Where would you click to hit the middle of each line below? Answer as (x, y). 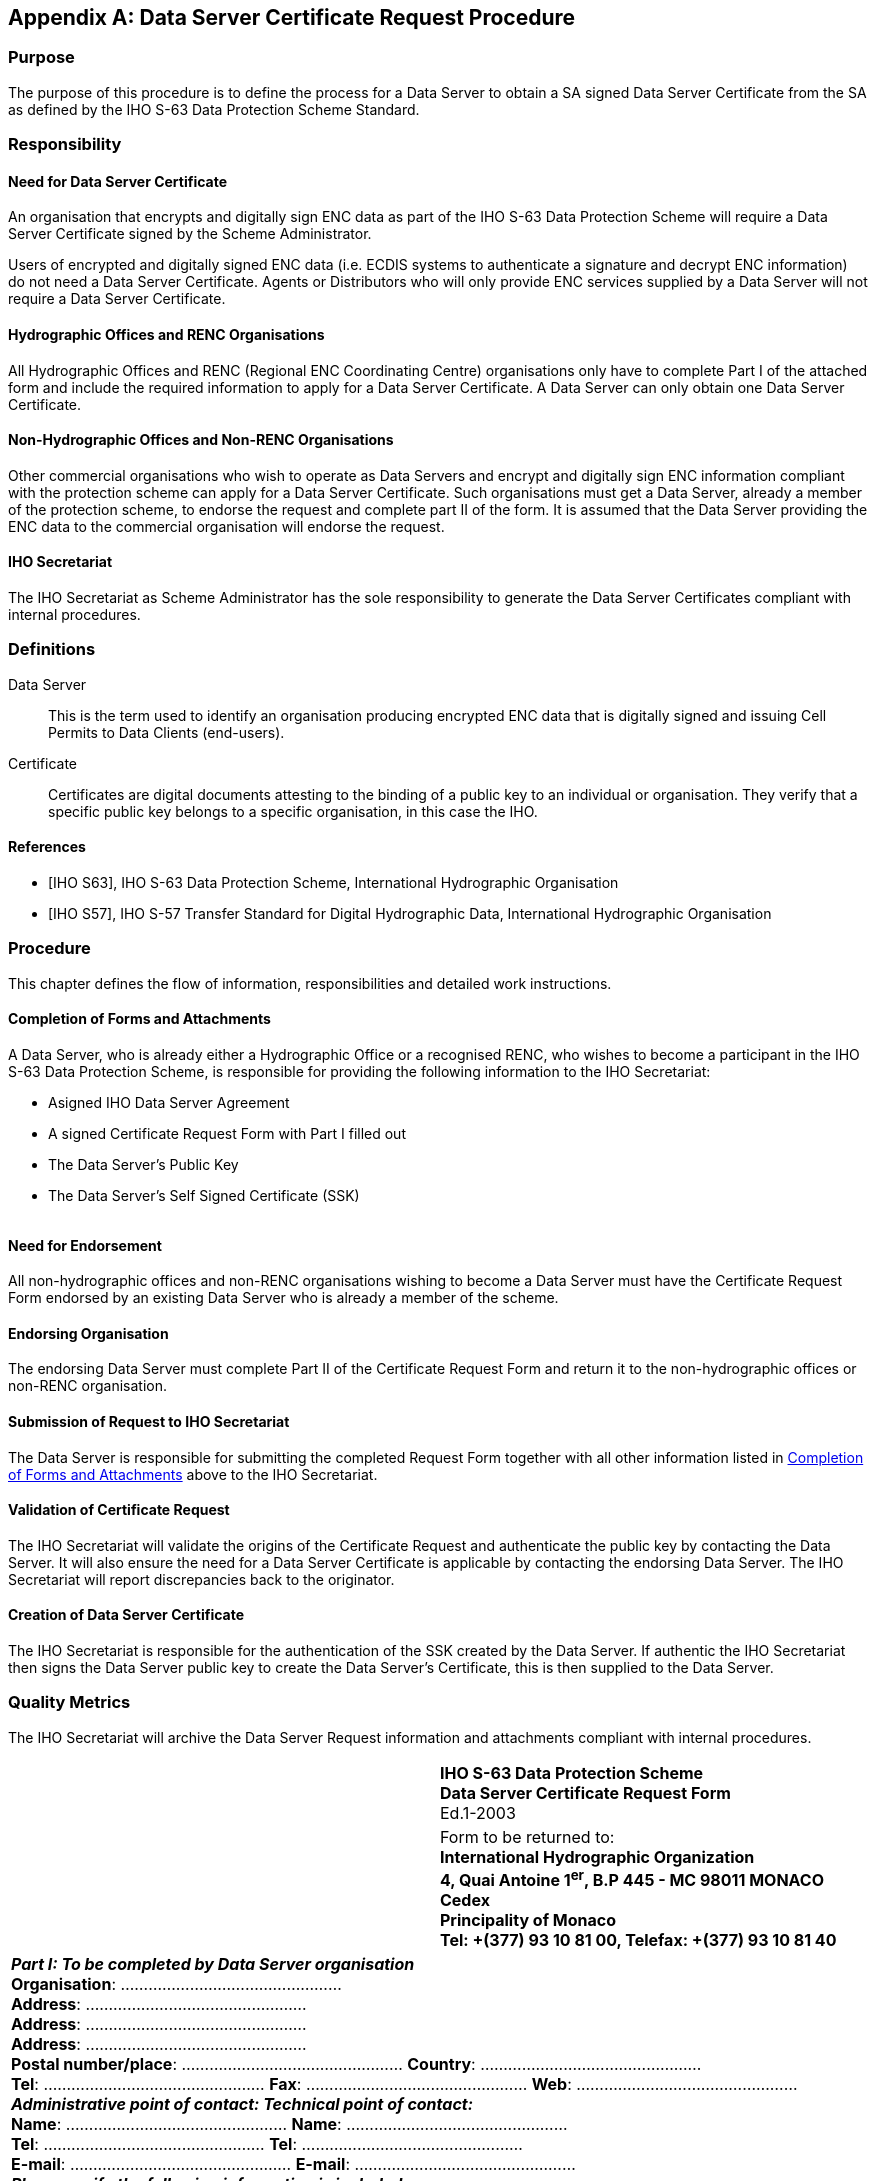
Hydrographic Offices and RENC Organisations (166, 334)
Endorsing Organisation (88, 1333)
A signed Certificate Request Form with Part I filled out (227, 1133)
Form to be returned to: (527, 1836)
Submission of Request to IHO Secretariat (149, 1422)
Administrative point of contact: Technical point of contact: (242, 2104)
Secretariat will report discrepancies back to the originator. (201, 1579)
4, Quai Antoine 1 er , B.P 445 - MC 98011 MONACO (632, 1878)
